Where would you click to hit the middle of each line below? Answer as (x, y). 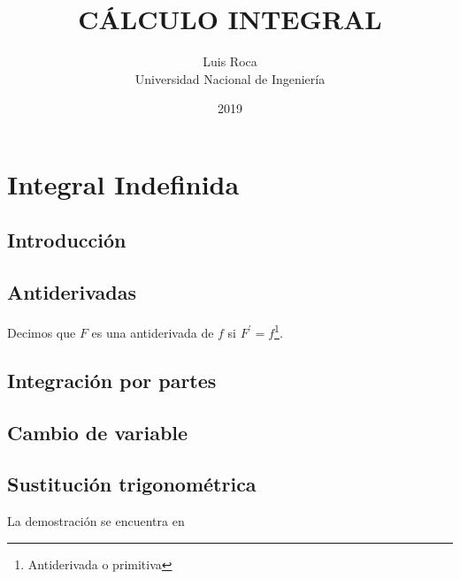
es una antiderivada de (153, 332)
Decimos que (42, 332)
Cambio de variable (98, 432)
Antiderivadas (72, 292)
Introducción (67, 240)
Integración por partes (112, 380)
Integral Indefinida (123, 183)
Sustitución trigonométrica (132, 484)
